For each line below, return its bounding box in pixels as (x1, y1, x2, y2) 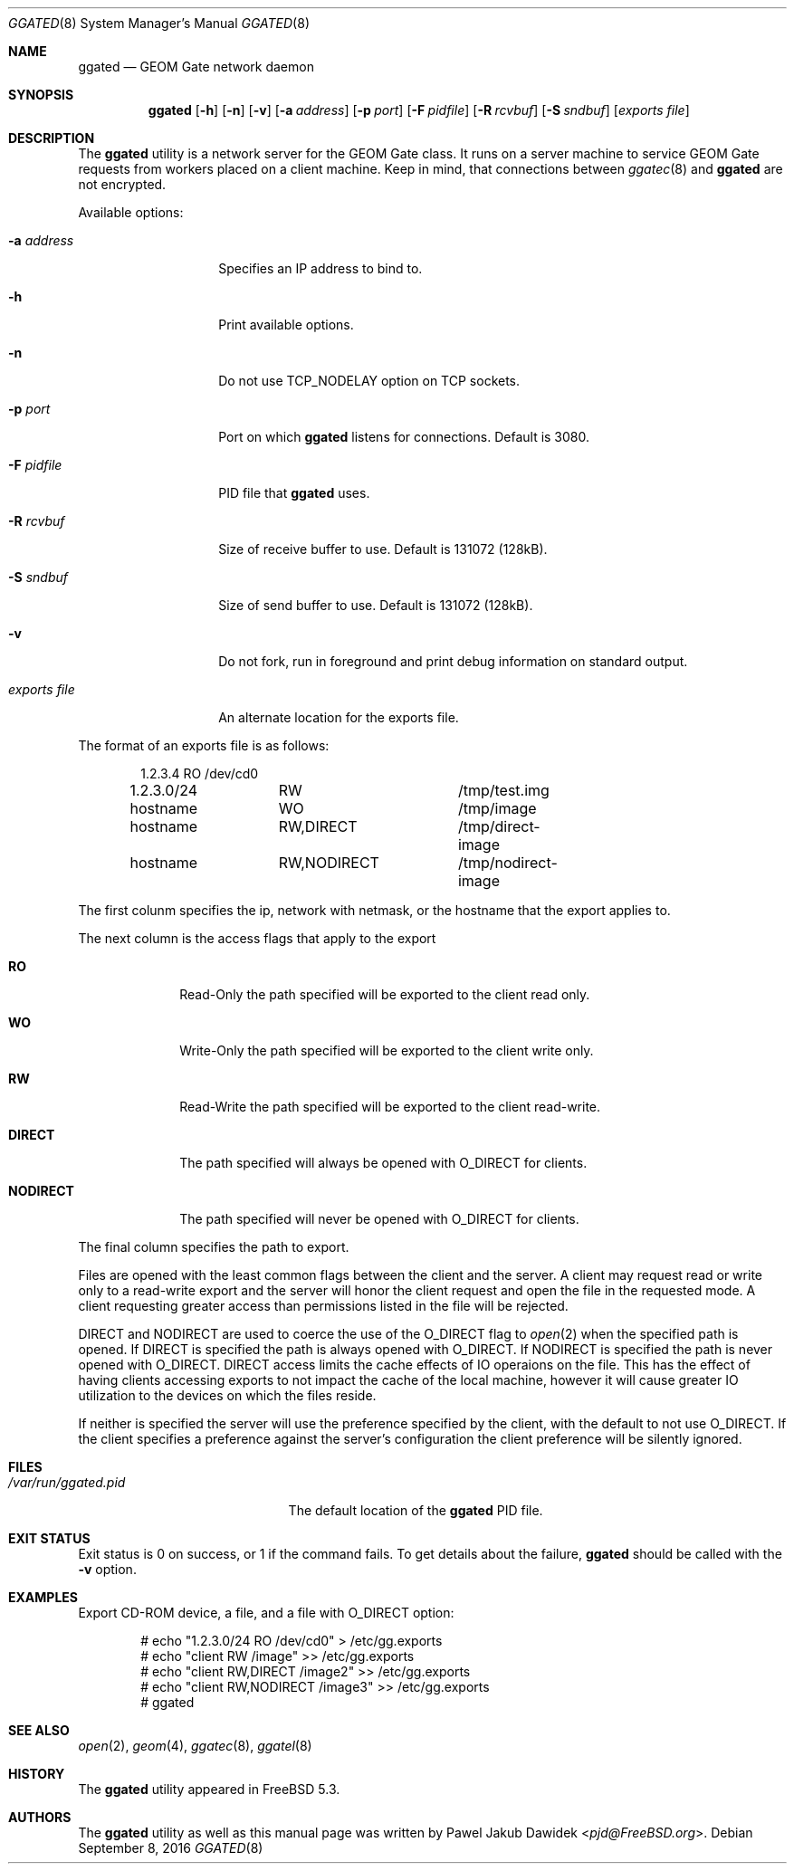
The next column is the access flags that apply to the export (78, 931, 436, 946)
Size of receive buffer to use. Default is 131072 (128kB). (218, 541, 548, 557)
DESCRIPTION (8, 130, 95, 146)
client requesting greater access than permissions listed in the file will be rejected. (78, 1298, 569, 1313)
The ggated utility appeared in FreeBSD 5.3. (78, 1781, 340, 1797)
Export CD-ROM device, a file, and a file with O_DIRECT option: (78, 1605, 454, 1620)
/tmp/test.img (457, 781, 550, 799)
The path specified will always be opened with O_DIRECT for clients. (179, 1155, 588, 1170)
